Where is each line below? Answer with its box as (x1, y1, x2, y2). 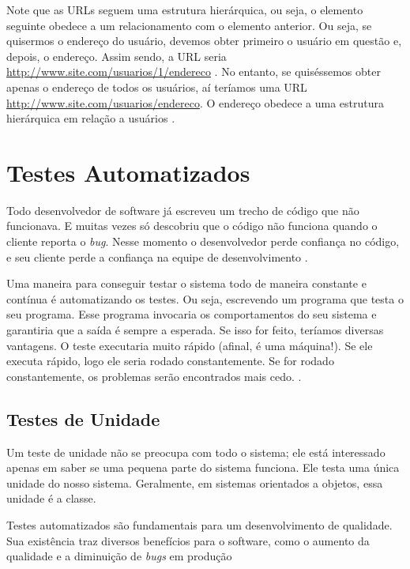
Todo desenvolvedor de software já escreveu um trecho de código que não (6, 202, 359, 218)
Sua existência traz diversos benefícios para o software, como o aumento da (6, 532, 370, 548)
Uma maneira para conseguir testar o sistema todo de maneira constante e (6, 275, 367, 292)
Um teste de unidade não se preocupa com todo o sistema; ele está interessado (6, 443, 386, 460)
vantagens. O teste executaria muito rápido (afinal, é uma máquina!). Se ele (6, 337, 373, 353)
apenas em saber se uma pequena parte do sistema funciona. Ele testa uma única (6, 459, 400, 476)
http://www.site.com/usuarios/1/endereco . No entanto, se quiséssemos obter (6, 63, 381, 80)
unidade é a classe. (6, 490, 96, 507)
